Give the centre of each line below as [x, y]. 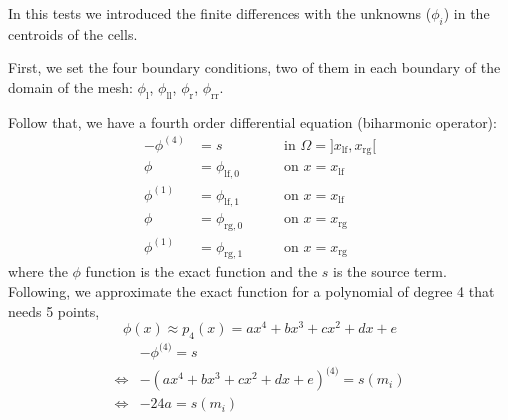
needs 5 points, [54, 310]
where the [38, 271]
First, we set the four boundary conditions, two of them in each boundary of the [254, 67]
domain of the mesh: [70, 86]
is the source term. [390, 271]
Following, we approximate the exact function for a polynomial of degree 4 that [251, 291]
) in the [466, 13]
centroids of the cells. [73, 33]
